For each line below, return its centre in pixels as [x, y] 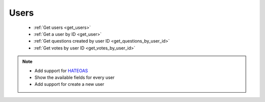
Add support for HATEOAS [61, 71]
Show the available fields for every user [75, 77]
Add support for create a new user [69, 84]
